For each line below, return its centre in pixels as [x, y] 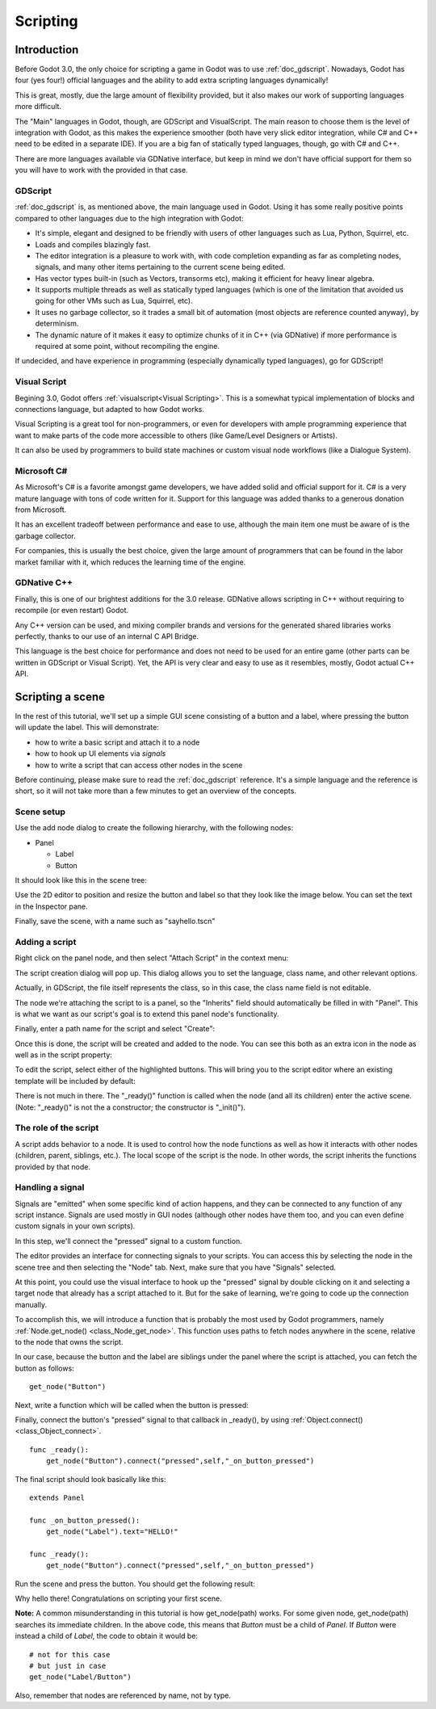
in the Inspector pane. [51, 906]
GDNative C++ [44, 583]
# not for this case [70, 1654]
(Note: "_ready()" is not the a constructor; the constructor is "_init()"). [130, 1107]
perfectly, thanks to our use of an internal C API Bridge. [107, 636]
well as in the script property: [64, 1055]
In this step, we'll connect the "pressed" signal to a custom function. [128, 1241]
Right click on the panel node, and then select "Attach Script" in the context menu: [152, 958]
